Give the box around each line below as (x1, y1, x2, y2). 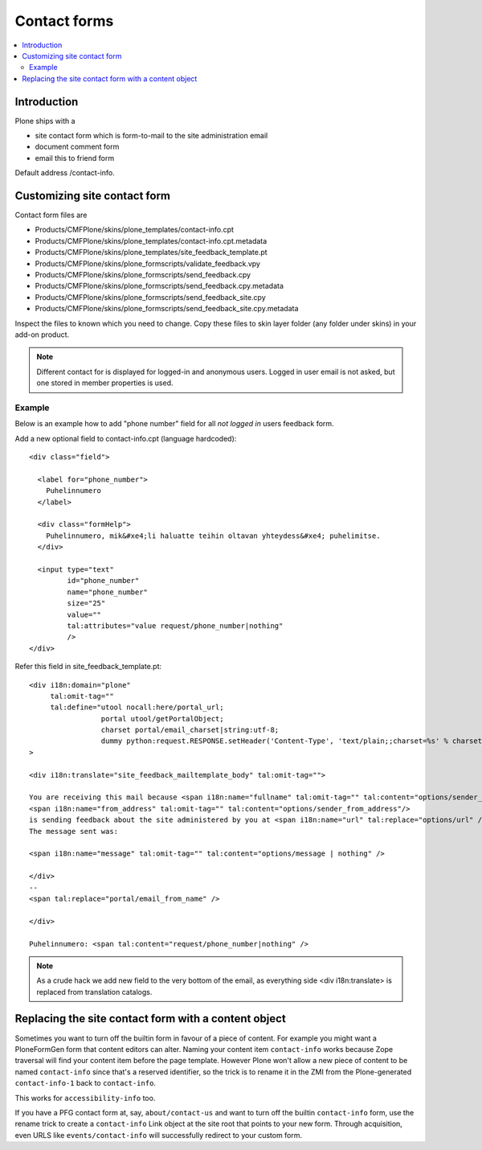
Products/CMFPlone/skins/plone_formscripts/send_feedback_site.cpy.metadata (35, 304, 299, 314)
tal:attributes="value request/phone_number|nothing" (67, 621, 284, 630)
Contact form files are (14, 210, 88, 220)
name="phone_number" (67, 587, 149, 597)
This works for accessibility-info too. (14, 1093, 156, 1103)
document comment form (35, 142, 120, 152)
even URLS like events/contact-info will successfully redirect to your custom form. (14, 1130, 303, 1140)
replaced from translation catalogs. (36, 987, 153, 996)
